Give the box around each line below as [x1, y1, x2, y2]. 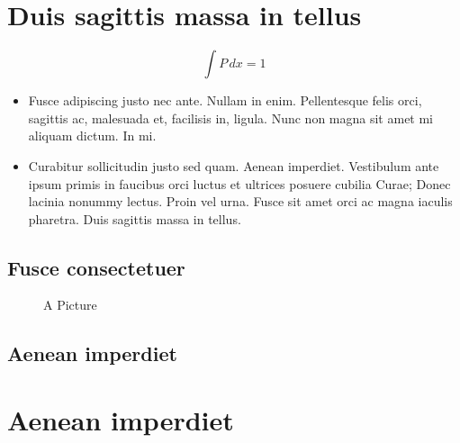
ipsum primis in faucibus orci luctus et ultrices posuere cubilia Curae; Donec [28, 174, 451, 193]
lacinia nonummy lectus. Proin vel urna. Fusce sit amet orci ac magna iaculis [28, 192, 453, 211]
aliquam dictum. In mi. [28, 126, 157, 145]
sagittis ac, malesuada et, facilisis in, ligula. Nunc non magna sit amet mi [28, 108, 434, 127]
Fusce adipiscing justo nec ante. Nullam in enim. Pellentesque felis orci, [28, 91, 422, 110]
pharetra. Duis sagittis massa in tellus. [28, 209, 241, 228]
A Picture [43, 295, 97, 314]
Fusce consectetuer [7, 253, 185, 281]
